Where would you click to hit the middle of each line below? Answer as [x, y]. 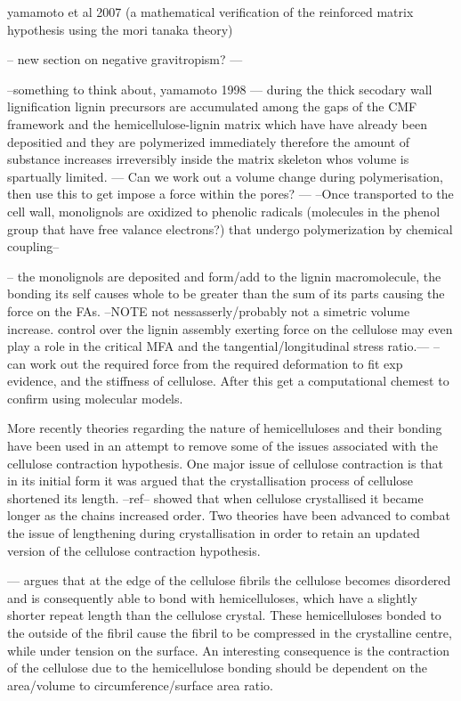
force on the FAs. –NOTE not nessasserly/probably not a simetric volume [209, 310]
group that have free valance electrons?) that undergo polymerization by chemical [230, 228]
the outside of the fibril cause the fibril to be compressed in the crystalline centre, [230, 632]
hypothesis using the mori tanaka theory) [120, 29]
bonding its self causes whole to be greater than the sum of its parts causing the [226, 293]
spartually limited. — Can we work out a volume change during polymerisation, [225, 176]
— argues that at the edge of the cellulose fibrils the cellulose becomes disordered [229, 580]
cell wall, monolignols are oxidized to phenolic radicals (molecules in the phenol [224, 211]
